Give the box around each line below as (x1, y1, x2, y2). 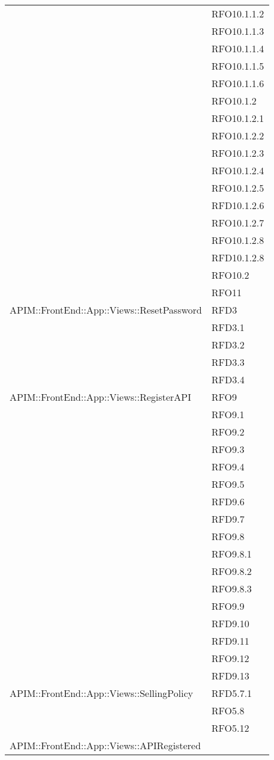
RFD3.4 (211, 372, 245, 386)
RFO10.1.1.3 (211, 24, 264, 38)
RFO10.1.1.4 (211, 41, 264, 55)
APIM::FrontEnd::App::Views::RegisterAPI (10, 390, 191, 404)
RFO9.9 (211, 599, 245, 613)
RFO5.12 (211, 721, 249, 735)
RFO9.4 (211, 460, 245, 473)
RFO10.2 (211, 268, 249, 282)
